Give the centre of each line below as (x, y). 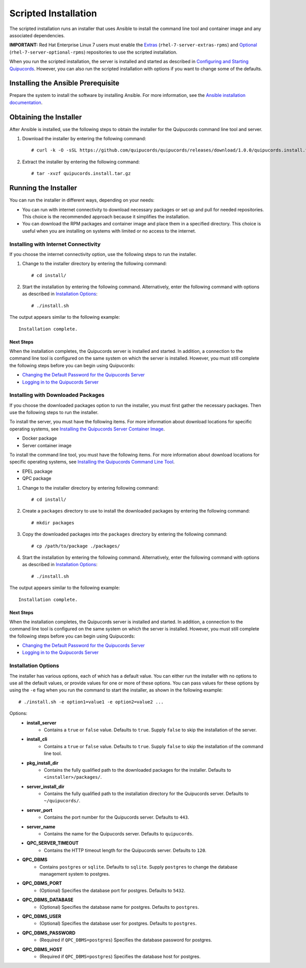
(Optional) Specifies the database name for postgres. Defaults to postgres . (119, 907)
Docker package (40, 438)
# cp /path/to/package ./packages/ (76, 546)
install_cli (37, 739)
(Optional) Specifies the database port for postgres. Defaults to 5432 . (112, 890)
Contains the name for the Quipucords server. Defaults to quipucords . (119, 834)
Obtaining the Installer (46, 117)
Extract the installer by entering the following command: (81, 162)
